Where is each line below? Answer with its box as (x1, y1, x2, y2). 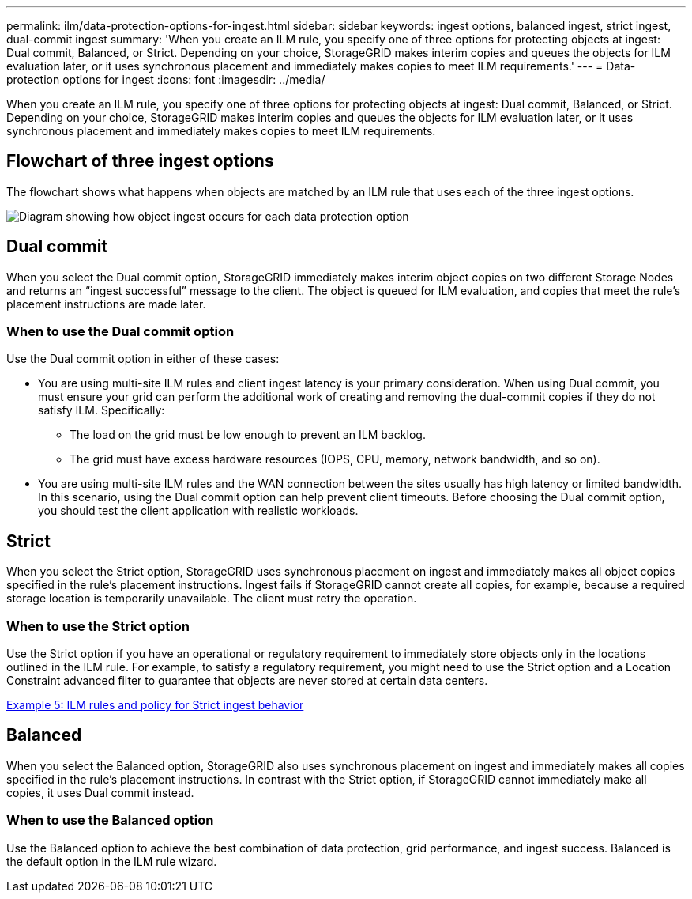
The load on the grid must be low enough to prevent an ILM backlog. (70, 428, 426, 442)
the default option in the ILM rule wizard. (6, 854, 217, 868)
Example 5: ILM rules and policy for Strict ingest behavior (6, 698, 304, 712)
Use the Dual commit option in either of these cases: (6, 352, 280, 366)
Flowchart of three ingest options (6, 151, 274, 172)
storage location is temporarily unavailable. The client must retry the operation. (6, 591, 417, 606)
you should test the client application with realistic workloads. (38, 504, 359, 518)
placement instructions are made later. (6, 297, 206, 311)
